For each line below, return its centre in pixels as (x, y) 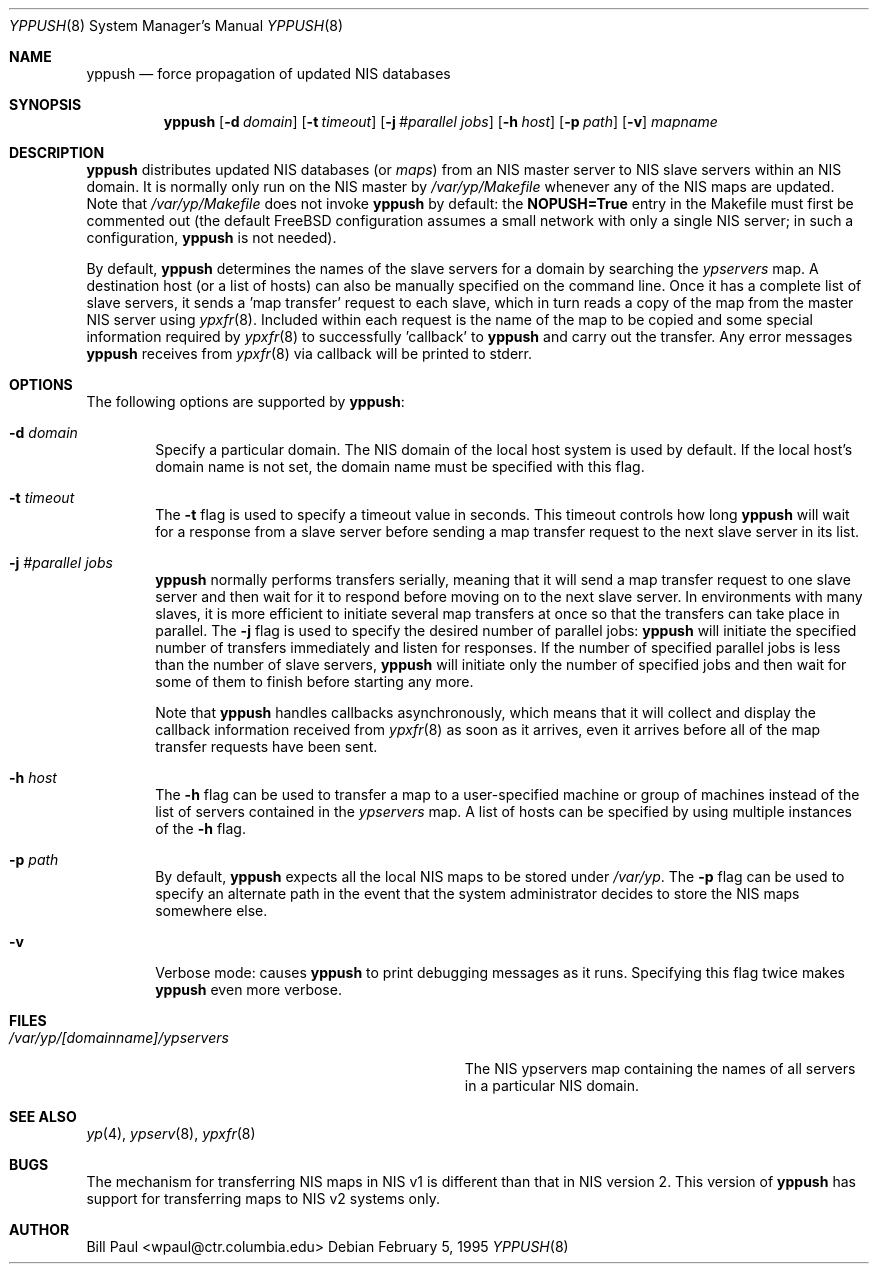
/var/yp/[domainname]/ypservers (119, 1037)
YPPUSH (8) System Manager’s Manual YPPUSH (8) (176, 25)
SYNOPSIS (45, 104)
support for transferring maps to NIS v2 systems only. (263, 1198)
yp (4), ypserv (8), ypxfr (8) (171, 1133)
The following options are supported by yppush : (245, 401)
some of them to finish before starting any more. (314, 681)
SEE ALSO (43, 1116)
